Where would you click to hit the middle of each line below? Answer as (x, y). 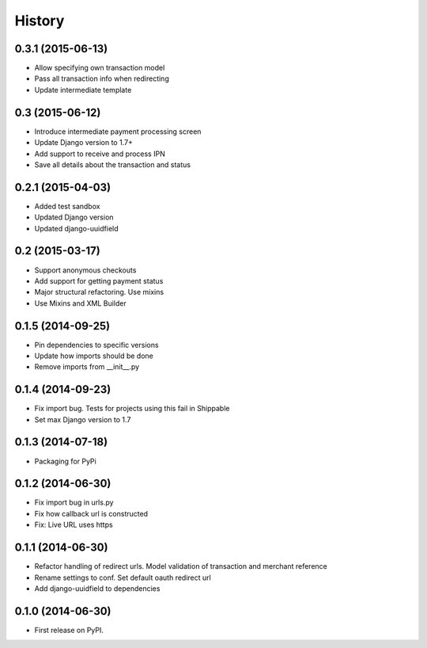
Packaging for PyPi (65, 461)
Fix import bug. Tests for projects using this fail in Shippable (132, 409)
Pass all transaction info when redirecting (102, 78)
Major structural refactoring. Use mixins (99, 292)
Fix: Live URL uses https (74, 525)
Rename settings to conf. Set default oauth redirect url (123, 577)
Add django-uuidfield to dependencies (97, 588)
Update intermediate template (83, 90)
